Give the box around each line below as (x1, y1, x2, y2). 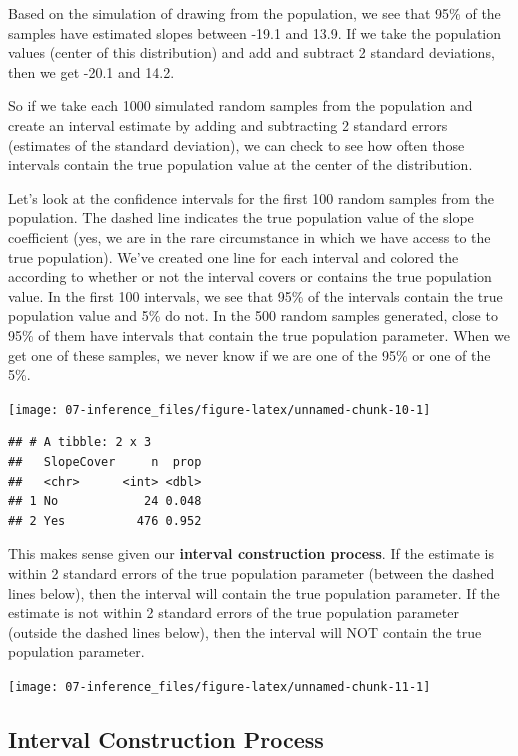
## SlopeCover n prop (8, 454, 202, 469)
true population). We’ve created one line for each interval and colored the (8, 246, 459, 267)
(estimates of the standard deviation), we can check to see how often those (8, 134, 465, 155)
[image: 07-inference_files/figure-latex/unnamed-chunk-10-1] (8, 402, 431, 417)
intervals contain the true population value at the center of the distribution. (8, 154, 473, 175)
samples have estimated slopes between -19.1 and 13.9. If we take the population (8, 22, 502, 43)
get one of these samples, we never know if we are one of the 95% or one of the (8, 344, 491, 365)
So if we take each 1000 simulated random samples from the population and (8, 95, 473, 116)
